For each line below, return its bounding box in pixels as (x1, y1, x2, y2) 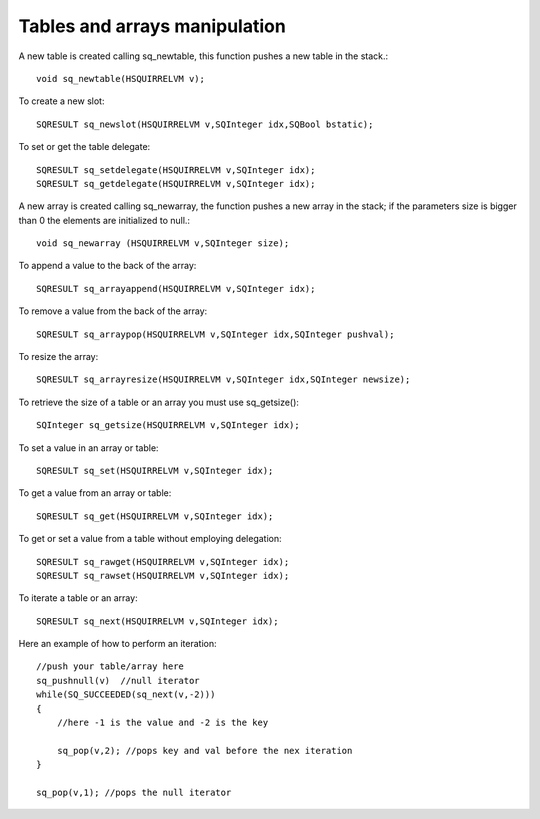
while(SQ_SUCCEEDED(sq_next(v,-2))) (36, 689, 216, 700)
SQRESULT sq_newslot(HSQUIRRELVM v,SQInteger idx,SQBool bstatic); (36, 118, 374, 130)
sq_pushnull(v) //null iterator (36, 675, 200, 686)
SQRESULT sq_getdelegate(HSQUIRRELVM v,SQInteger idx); (36, 178, 316, 189)
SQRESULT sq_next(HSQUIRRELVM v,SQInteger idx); (36, 615, 279, 627)
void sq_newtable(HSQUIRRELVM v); (36, 73, 205, 84)
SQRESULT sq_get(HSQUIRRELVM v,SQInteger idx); (36, 510, 274, 522)
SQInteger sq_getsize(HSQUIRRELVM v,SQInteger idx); (36, 420, 300, 431)
